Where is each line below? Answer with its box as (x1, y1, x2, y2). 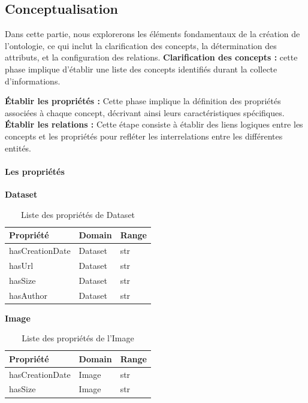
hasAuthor (9, 289, 47, 301)
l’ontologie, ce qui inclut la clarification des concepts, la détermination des (5, 39, 277, 51)
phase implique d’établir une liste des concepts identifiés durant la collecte (5, 62, 277, 75)
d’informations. (5, 74, 61, 87)
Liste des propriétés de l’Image (22, 332, 134, 344)
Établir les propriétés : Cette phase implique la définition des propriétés (5, 95, 281, 107)
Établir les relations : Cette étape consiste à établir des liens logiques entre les (5, 118, 303, 131)
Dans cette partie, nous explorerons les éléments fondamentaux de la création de (5, 28, 300, 40)
